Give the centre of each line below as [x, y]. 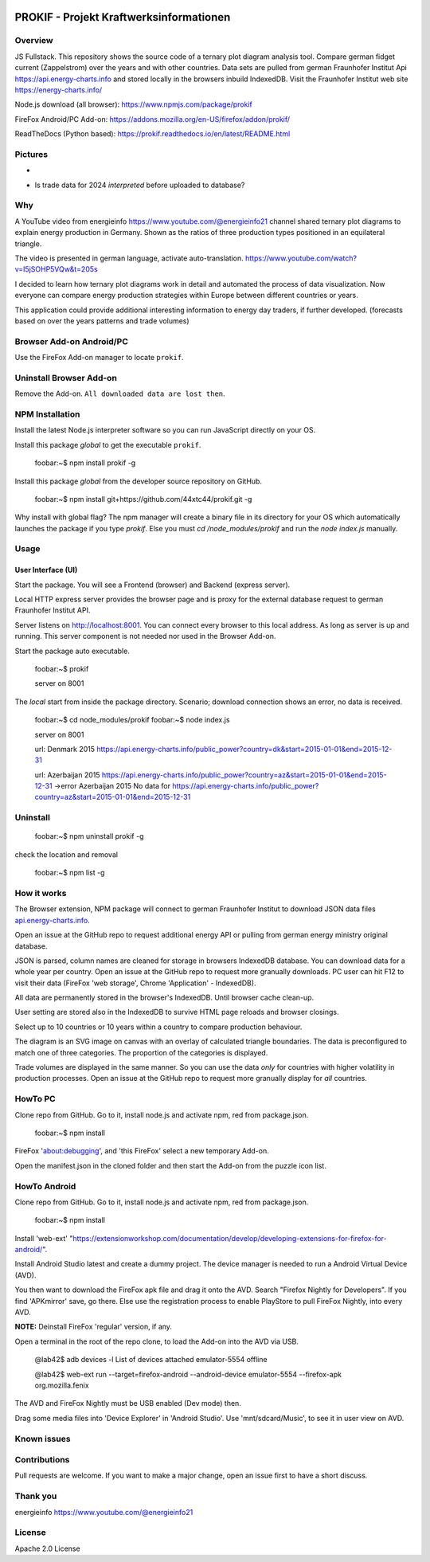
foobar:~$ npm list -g [70, 873]
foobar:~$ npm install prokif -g [85, 463]
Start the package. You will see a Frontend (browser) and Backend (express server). [152, 585]
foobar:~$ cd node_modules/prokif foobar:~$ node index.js [132, 720]
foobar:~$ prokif [62, 668]
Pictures [31, 154]
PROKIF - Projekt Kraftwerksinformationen [123, 17]
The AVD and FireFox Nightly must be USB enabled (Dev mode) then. [128, 1403]
